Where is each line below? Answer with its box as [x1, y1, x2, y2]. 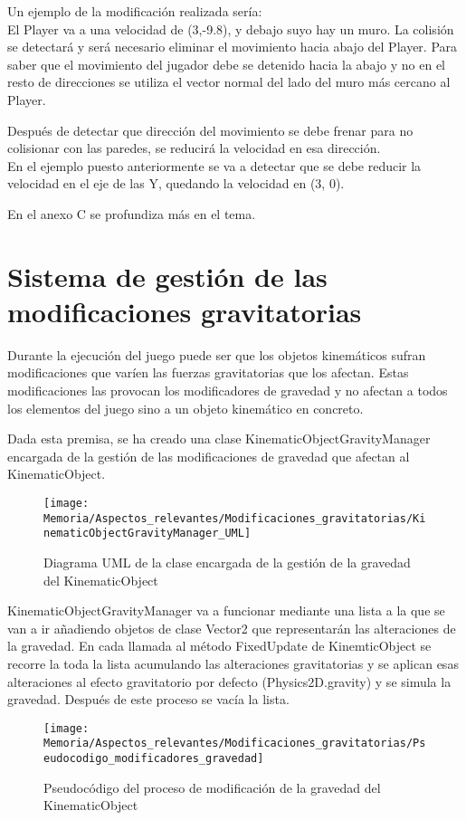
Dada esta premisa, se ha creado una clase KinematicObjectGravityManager [7, 429, 431, 448]
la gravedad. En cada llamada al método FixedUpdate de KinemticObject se [7, 636, 432, 655]
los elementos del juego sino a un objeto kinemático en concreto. [7, 398, 364, 417]
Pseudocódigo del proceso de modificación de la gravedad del [43, 777, 381, 796]
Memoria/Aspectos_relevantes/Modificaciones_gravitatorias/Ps [43, 737, 426, 750]
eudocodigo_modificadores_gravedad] [43, 752, 264, 766]
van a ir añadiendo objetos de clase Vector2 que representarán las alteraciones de [7, 618, 456, 637]
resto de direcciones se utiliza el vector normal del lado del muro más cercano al [7, 72, 451, 91]
